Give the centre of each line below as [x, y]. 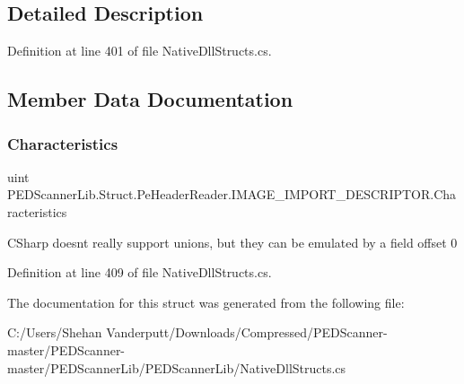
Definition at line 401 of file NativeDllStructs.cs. [140, 51]
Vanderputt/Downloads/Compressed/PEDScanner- [247, 332]
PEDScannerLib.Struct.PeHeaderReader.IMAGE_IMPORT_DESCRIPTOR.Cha [232, 194]
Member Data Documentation [150, 99]
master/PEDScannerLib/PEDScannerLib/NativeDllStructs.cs [177, 367]
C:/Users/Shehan [55, 332]
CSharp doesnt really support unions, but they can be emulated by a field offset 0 [232, 242]
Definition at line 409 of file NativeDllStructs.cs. [140, 272]
